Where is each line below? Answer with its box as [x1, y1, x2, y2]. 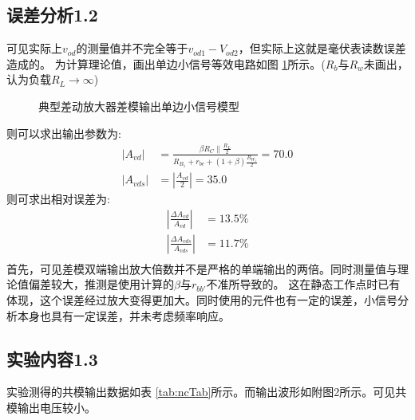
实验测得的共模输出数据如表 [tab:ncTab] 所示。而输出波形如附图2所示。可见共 [6, 383, 407, 400]
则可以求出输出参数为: [6, 124, 121, 141]
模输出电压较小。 [6, 398, 96, 415]
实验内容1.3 [6, 346, 98, 371]
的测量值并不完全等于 [76, 40, 188, 57]
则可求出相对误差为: [6, 190, 110, 207]
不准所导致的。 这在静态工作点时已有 [206, 276, 401, 292]
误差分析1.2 [6, 2, 98, 27]
